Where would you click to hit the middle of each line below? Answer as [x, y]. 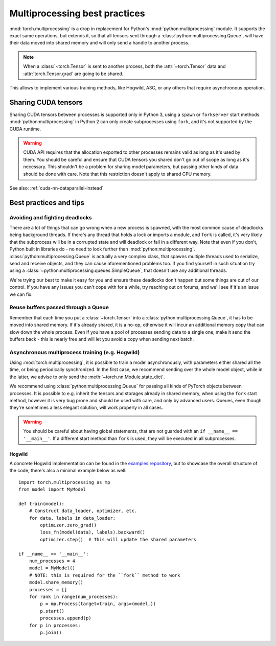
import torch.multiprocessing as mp [64, 482]
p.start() [52, 611]
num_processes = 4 [52, 561]
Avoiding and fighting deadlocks [51, 217]
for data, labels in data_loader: [72, 518]
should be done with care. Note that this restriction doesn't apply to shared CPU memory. [118, 174]
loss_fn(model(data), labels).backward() [93, 532]
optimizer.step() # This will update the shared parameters [118, 539]
